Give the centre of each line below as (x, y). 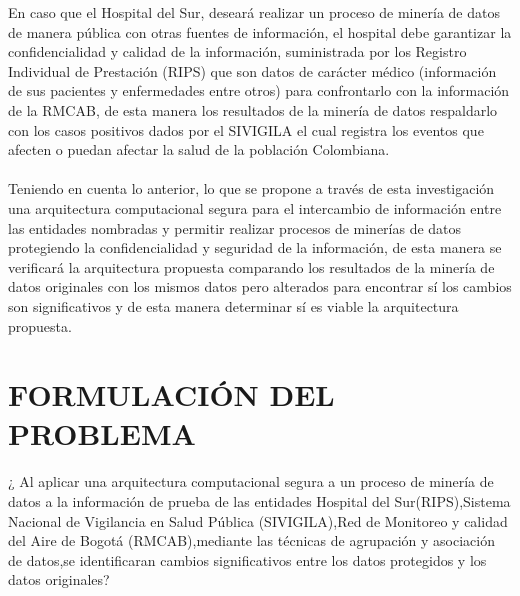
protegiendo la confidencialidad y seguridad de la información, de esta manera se (255, 247)
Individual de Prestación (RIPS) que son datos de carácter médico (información (252, 70)
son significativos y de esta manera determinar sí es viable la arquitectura (233, 305)
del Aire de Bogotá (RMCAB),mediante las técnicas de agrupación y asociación (251, 540)
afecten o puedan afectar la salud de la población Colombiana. (199, 149)
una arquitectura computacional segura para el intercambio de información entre (255, 207)
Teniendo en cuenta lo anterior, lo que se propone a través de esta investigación (251, 188)
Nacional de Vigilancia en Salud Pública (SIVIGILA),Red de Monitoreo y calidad (258, 520)
